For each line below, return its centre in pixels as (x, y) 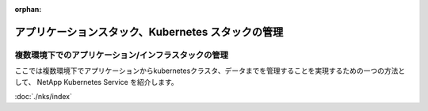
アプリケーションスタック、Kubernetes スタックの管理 (149, 32)
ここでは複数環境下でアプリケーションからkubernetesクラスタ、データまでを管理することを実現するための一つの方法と (210, 71)
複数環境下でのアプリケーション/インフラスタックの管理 (122, 55)
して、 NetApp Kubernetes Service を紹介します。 (96, 82)
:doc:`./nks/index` (44, 96)
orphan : (28, 9)
